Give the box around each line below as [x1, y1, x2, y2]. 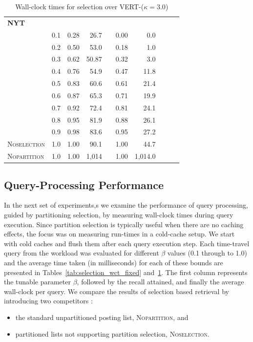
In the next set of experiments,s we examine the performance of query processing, [4, 200, 248, 210]
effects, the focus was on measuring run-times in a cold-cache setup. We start [4, 229, 235, 239]
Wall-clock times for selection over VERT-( [15, 1, 144, 11]
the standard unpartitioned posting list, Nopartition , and [15, 312, 189, 322]
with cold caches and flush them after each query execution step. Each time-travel [4, 238, 250, 248]
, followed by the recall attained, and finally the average [77, 277, 244, 287]
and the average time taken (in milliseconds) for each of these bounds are [4, 257, 223, 267]
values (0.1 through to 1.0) [167, 248, 247, 258]
